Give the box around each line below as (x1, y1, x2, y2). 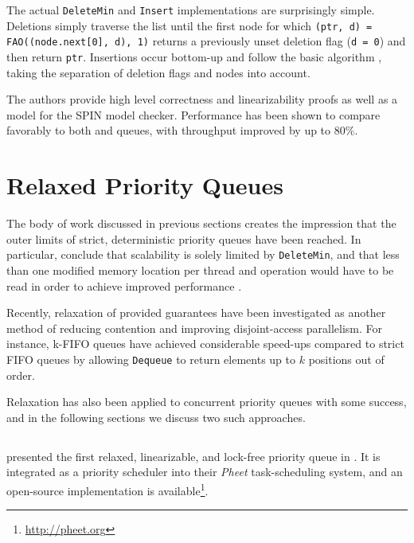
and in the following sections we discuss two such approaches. (6, 408, 306, 425)
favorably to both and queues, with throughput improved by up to (6, 122, 331, 139)
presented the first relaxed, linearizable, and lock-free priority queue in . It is (6, 447, 381, 464)
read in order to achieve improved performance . (6, 277, 242, 294)
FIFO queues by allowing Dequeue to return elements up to (6, 350, 296, 367)
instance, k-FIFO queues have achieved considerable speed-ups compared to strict (6, 335, 404, 352)
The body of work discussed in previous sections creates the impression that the (6, 215, 396, 232)
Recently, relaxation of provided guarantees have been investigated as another (6, 304, 386, 321)
